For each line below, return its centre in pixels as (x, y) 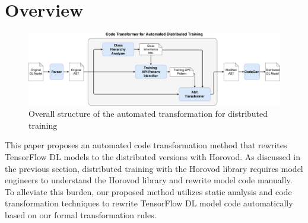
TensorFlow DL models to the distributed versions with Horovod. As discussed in (153, 157)
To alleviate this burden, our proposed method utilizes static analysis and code (148, 191)
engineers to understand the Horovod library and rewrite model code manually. (149, 180)
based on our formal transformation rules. (81, 215)
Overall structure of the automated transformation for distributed (148, 114)
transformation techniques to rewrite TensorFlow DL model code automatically (149, 203)
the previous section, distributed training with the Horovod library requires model (154, 168)
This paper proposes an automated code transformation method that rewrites (146, 145)
